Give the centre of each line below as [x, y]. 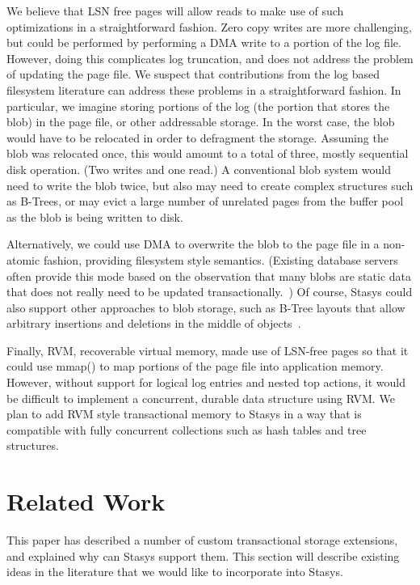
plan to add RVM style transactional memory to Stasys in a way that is [184, 414]
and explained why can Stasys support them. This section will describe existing [203, 555]
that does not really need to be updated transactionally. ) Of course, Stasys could [210, 292]
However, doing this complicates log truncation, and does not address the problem [210, 58]
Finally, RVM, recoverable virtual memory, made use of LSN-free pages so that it [208, 350]
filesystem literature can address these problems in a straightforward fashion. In [204, 89]
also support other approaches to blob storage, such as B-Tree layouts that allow [206, 307]
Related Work [86, 501]
